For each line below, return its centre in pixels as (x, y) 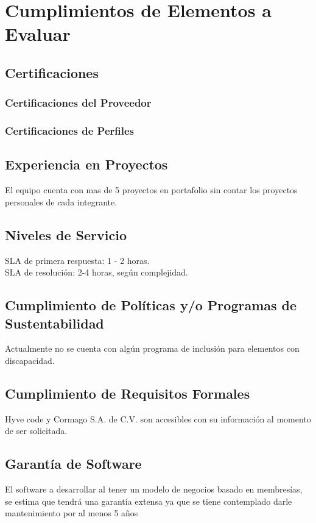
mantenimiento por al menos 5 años (72, 513)
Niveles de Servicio (66, 234)
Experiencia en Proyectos (86, 164)
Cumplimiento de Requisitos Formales (128, 393)
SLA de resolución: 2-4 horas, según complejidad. (97, 272)
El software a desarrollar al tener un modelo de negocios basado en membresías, (154, 489)
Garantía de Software (73, 464)
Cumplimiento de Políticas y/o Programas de (151, 305)
